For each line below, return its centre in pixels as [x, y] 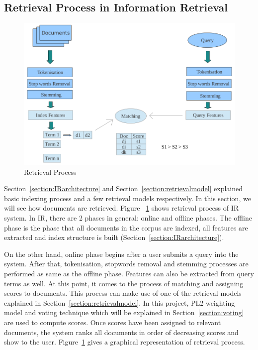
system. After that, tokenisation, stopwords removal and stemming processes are [126, 264]
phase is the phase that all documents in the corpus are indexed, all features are [126, 227]
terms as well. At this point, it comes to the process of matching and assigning [124, 283]
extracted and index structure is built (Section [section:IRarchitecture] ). [114, 237]
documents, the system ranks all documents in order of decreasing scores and [121, 332]
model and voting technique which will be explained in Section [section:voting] [124, 312]
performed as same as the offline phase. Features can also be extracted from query [129, 274]
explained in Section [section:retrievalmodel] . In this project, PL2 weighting [120, 302]
